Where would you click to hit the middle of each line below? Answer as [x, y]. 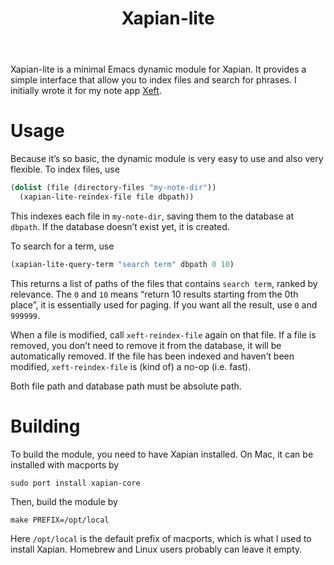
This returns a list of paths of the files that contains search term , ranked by [164, 283]
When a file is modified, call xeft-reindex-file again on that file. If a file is [163, 334]
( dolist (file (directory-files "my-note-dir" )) [113, 188]
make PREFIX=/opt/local [60, 520]
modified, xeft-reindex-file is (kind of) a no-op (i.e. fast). [131, 366]
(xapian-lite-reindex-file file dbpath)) [107, 197]
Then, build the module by [64, 501]
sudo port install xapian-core [75, 483]
